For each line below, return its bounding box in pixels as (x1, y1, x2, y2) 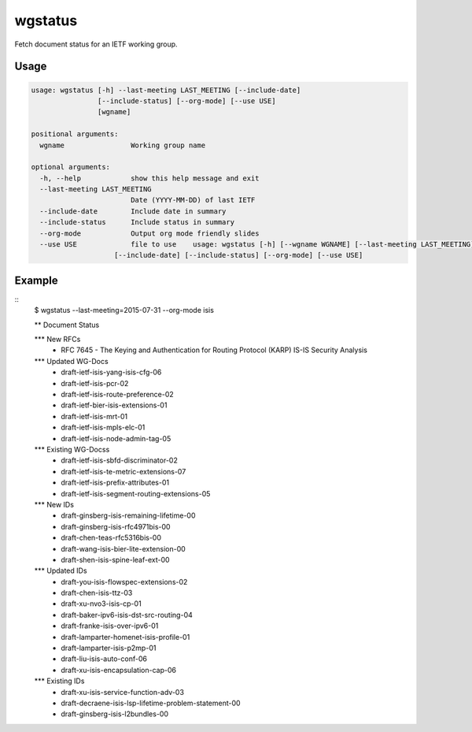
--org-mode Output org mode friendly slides (39, 229, 260, 238)
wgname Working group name (39, 140, 206, 150)
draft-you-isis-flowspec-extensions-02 (61, 577, 188, 586)
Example (14, 273, 58, 287)
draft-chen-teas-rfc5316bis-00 (61, 533, 161, 543)
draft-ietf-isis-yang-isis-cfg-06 (61, 367, 162, 377)
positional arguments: (31, 130, 119, 139)
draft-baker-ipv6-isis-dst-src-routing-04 (61, 610, 193, 619)
